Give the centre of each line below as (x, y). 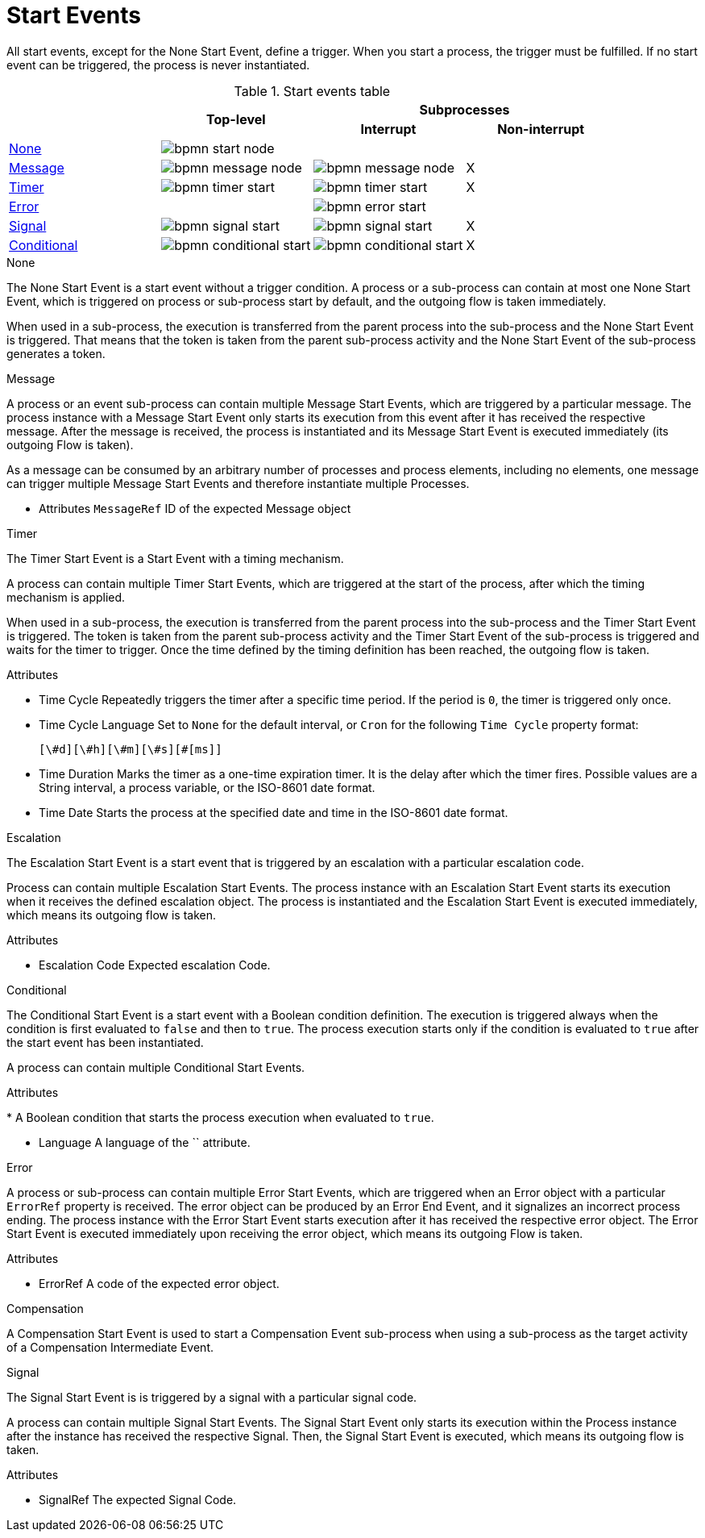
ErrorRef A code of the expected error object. (159, 1283)
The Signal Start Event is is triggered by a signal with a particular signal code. (212, 1397)
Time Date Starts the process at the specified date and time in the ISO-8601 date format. (274, 812)
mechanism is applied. (66, 597)
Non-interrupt (541, 129)
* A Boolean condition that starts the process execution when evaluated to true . (220, 1117)
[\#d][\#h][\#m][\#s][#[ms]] (131, 749)
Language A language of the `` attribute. (145, 1142)
